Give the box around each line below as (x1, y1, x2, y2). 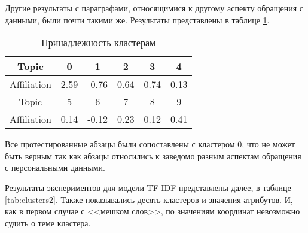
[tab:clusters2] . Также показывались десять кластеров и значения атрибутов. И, (5, 193, 293, 205)
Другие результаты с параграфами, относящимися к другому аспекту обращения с (5, 2, 303, 14)
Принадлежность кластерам (41, 35, 156, 50)
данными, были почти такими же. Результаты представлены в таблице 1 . (5, 13, 270, 26)
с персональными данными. (5, 161, 105, 174)
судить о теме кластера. (5, 216, 91, 229)
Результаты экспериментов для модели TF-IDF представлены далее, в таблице (5, 181, 291, 193)
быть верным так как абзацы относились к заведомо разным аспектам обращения (5, 149, 301, 162)
